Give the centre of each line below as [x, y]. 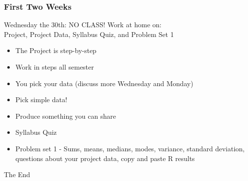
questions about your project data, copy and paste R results [105, 158]
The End [17, 174]
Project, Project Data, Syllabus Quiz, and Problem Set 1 [89, 34]
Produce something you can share [66, 116]
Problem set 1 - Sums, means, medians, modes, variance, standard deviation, [130, 148]
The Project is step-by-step [56, 50]
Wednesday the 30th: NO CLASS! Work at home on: [83, 25]
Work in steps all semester [55, 67]
